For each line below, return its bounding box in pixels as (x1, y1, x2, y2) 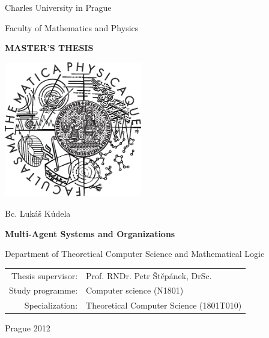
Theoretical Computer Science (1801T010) (86, 299, 242, 312)
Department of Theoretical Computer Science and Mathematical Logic (5, 247, 265, 260)
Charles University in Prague (5, 1, 112, 13)
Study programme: (9, 284, 78, 297)
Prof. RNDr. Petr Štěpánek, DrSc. (86, 269, 212, 282)
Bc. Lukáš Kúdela (5, 207, 71, 220)
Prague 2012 (5, 322, 50, 334)
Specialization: (24, 299, 78, 312)
